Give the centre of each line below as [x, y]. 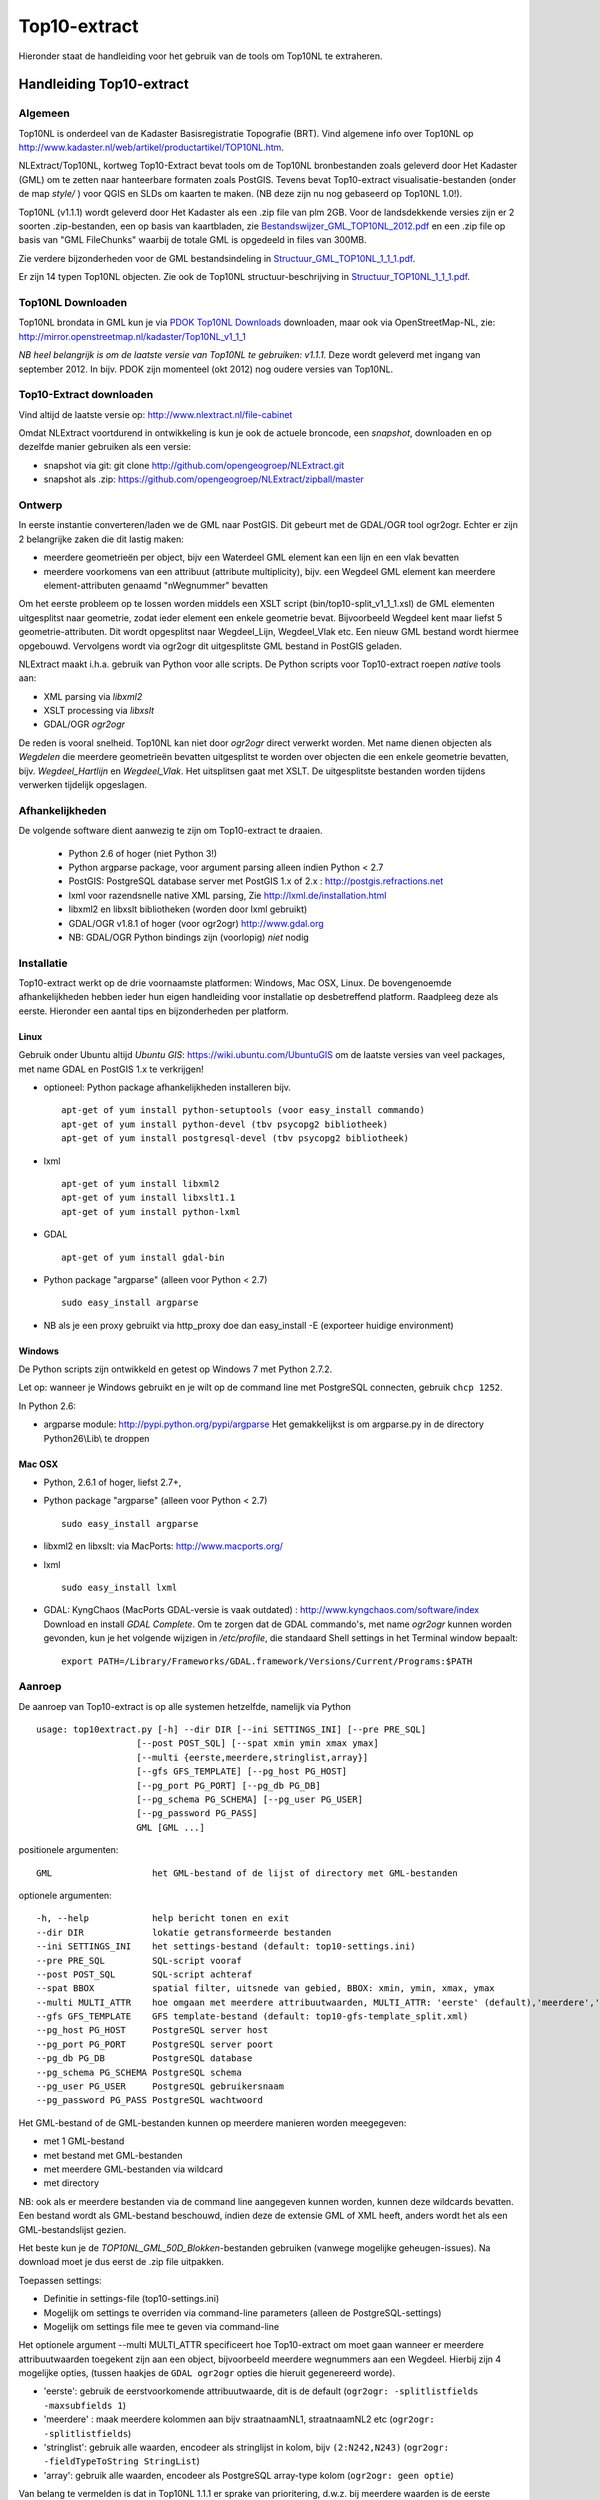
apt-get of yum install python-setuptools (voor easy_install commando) [243, 1110]
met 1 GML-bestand [84, 2141]
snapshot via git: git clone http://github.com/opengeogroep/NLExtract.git [194, 465]
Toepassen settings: [60, 2280]
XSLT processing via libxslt [99, 711]
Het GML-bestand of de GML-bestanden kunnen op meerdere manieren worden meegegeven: [212, 2122]
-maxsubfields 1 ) [85, 2405]
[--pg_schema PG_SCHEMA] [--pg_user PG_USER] [250, 1799]
